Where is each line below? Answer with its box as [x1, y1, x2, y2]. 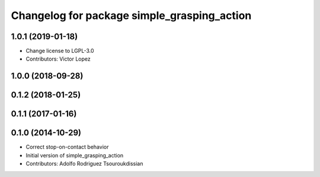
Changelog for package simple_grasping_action [11, 9, 252, 22]
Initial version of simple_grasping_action [25, 151, 124, 159]
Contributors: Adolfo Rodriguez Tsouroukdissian [25, 160, 143, 167]
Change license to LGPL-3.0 [25, 48, 94, 55]
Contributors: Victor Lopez [25, 55, 91, 62]
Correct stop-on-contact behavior [25, 143, 109, 151]
